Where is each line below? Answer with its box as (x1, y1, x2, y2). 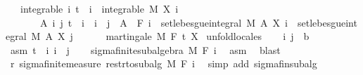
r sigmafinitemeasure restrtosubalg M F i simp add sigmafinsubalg (10, 56, 317, 71)
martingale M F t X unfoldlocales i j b (106, 29, 310, 43)
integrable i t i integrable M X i (20, 1, 179, 15)
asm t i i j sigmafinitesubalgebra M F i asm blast (10, 42, 281, 57)
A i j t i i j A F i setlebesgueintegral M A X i (39, 15, 288, 29)
